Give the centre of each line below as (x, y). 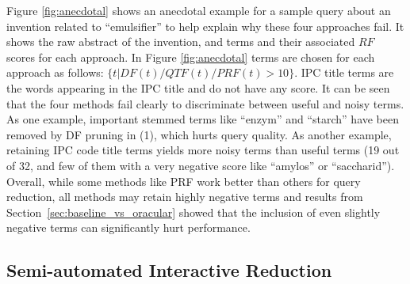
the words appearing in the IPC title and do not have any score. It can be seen (198, 87)
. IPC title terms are (344, 72)
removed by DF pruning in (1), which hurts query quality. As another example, (199, 134)
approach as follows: (55, 72)
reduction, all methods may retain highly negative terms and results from (185, 197)
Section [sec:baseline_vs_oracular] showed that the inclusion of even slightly (194, 212)
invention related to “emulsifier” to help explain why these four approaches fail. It (205, 26)
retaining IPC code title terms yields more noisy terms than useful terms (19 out (203, 150)
